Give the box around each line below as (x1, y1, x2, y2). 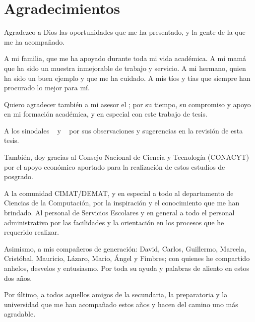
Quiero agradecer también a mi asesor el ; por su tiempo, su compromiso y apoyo (4, 99, 251, 109)
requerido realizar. (4, 227, 60, 237)
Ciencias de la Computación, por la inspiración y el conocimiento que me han (4, 197, 240, 208)
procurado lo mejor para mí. (4, 82, 90, 93)
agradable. (4, 309, 36, 319)
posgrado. (4, 171, 33, 182)
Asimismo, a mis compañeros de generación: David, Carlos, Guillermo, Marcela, (4, 243, 247, 254)
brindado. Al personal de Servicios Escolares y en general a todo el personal (4, 207, 235, 218)
